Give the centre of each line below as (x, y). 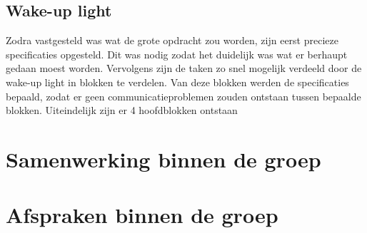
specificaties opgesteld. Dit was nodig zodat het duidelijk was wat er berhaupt (177, 54)
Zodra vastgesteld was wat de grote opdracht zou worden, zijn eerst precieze (172, 40)
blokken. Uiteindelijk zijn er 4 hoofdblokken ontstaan (122, 110)
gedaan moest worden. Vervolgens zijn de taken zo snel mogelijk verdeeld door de (184, 68)
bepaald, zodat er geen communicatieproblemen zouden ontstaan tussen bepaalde (183, 96)
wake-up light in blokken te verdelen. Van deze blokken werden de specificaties (177, 82)
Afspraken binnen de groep (142, 215)
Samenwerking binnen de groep (164, 159)
